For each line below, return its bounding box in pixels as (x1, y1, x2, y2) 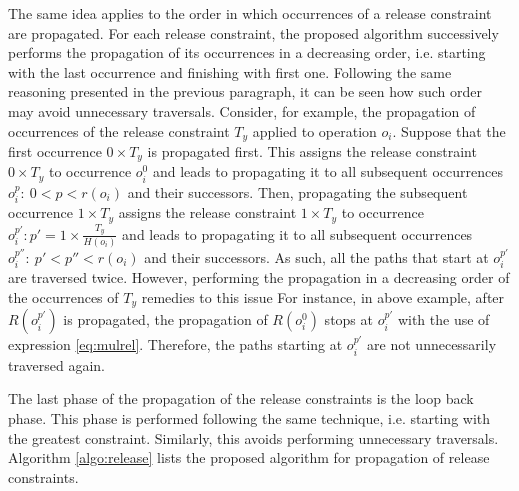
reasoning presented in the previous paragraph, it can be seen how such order (8, 81, 482, 102)
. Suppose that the (392, 120, 506, 141)
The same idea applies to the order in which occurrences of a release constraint (8, 3, 492, 23)
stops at (324, 309, 373, 330)
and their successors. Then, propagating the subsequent (127, 181, 468, 202)
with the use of (397, 309, 490, 330)
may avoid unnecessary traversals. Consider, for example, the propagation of (8, 100, 476, 121)
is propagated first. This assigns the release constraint (147, 141, 477, 162)
